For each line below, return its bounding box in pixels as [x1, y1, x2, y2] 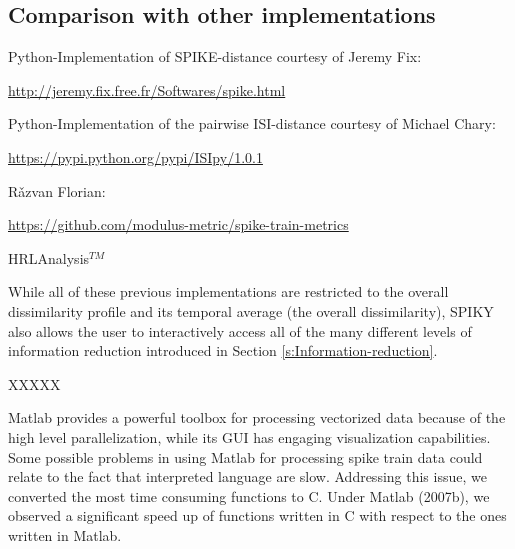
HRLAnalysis [8, 247, 90, 268]
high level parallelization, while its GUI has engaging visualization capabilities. [8, 426, 491, 447]
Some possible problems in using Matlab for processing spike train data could [8, 446, 483, 467]
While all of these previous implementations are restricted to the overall [8, 281, 449, 302]
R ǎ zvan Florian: [8, 180, 106, 201]
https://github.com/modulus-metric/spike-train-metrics [8, 214, 349, 235]
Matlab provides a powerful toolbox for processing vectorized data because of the [8, 407, 506, 428]
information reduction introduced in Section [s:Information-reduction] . [8, 340, 438, 361]
